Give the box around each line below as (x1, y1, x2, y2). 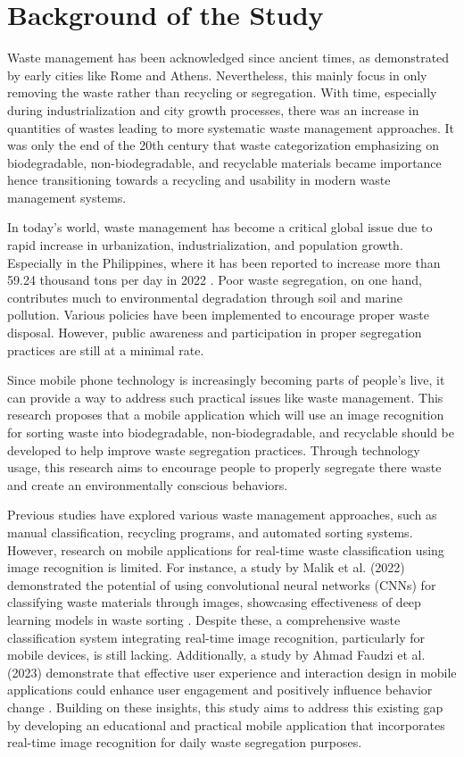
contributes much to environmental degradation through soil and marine (7, 287, 402, 306)
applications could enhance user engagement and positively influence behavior (7, 680, 433, 699)
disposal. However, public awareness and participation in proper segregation (7, 323, 422, 342)
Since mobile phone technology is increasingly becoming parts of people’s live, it (7, 370, 445, 389)
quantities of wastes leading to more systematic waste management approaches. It (7, 118, 455, 137)
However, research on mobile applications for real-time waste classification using (7, 540, 444, 559)
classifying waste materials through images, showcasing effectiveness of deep (7, 593, 421, 611)
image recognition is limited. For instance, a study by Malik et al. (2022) (7, 558, 405, 577)
